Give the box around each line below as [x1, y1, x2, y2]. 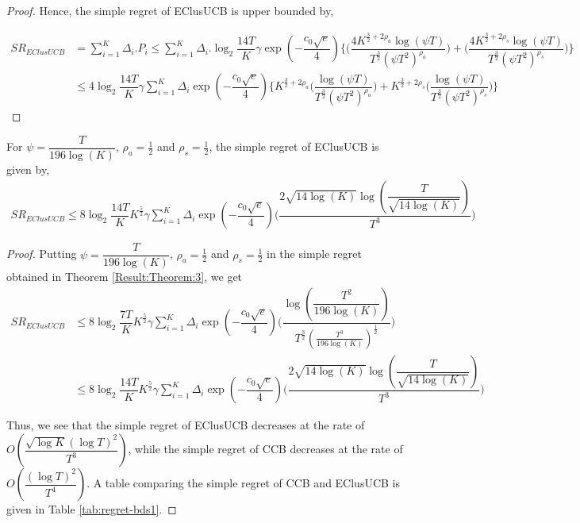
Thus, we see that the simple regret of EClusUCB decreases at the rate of [6, 417, 365, 433]
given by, [6, 161, 50, 178]
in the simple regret [267, 245, 362, 262]
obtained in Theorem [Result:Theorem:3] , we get [6, 268, 243, 285]
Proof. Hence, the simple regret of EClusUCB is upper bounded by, [6, 2, 334, 18]
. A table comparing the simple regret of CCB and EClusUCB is [86, 475, 400, 491]
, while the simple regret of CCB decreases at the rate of [128, 440, 403, 457]
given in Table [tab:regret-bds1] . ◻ [6, 501, 177, 517]
